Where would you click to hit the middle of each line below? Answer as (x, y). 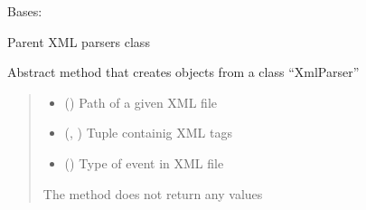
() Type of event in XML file (144, 162)
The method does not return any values (153, 193)
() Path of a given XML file (141, 102)
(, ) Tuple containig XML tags (148, 133)
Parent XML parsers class (79, 41)
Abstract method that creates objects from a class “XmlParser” (183, 72)
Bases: (25, 11)
